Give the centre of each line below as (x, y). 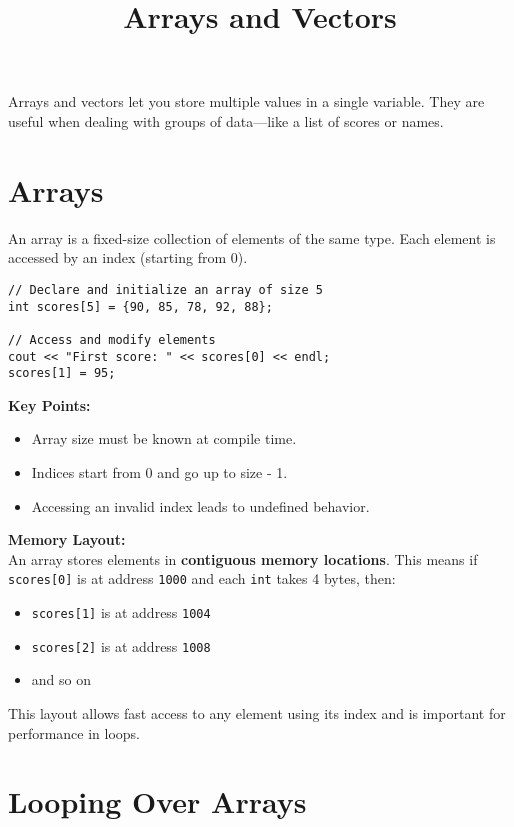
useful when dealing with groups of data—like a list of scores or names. (226, 120)
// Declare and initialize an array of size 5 (165, 289)
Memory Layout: (67, 539)
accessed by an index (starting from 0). (128, 257)
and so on (61, 679)
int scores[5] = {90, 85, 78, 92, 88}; (140, 306)
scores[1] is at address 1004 (121, 612)
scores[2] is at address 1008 (121, 645)
